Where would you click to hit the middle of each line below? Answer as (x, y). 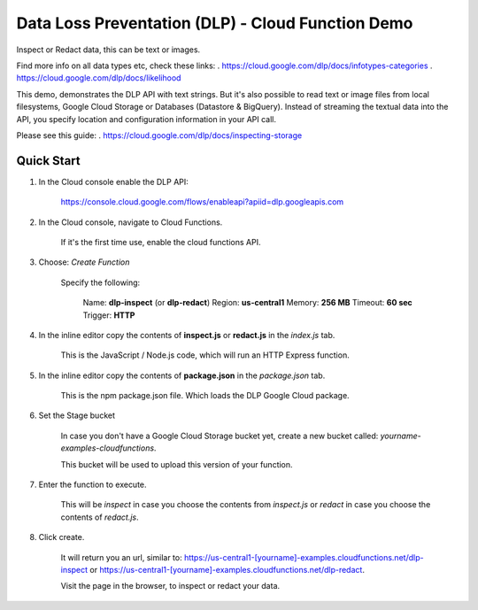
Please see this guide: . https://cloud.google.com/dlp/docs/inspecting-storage (159, 135)
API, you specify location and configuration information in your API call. (146, 119)
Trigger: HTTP (109, 315)
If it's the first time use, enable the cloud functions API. (161, 242)
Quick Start (48, 161)
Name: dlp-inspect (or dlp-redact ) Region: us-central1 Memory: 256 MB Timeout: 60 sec (248, 303)
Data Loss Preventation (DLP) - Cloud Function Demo (215, 23)
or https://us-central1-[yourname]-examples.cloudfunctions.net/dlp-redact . (227, 570)
